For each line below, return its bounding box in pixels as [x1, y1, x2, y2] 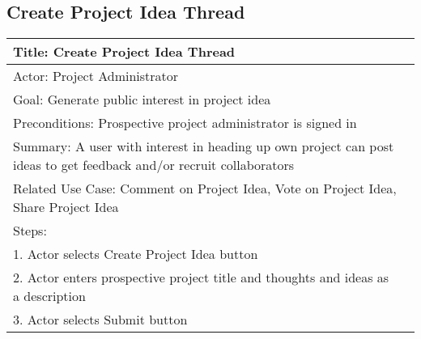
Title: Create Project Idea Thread [13, 42, 236, 61]
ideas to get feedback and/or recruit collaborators [13, 155, 295, 175]
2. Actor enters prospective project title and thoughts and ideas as [13, 268, 389, 287]
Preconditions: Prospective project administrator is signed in [13, 113, 357, 133]
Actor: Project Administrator [13, 66, 179, 86]
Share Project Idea [13, 197, 119, 217]
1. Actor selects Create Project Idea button [13, 244, 258, 264]
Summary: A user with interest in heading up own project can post [13, 137, 394, 156]
